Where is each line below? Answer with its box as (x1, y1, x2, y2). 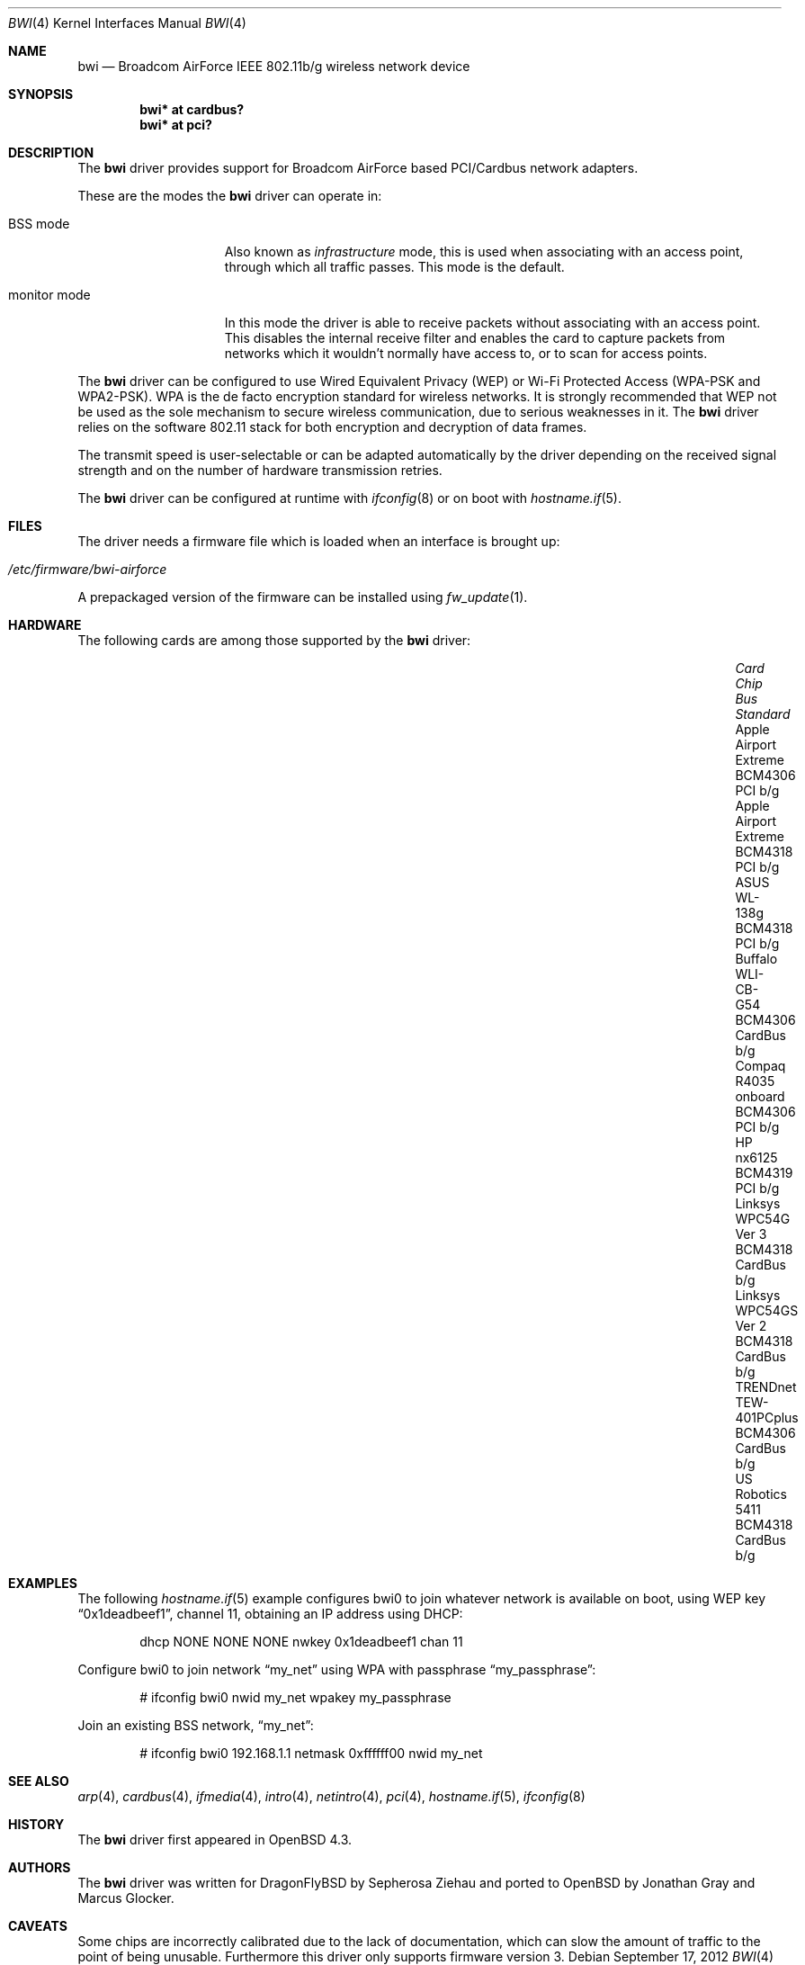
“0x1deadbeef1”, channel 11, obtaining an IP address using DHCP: (77, 1606, 463, 1621)
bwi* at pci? (139, 117, 212, 132)
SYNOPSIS (8, 86, 74, 102)
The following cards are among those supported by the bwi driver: (77, 633, 471, 648)
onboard (735, 1089, 785, 1104)
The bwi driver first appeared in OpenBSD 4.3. (77, 1832, 353, 1847)
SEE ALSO (8, 1773, 69, 1789)
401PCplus (735, 1410, 799, 1425)
